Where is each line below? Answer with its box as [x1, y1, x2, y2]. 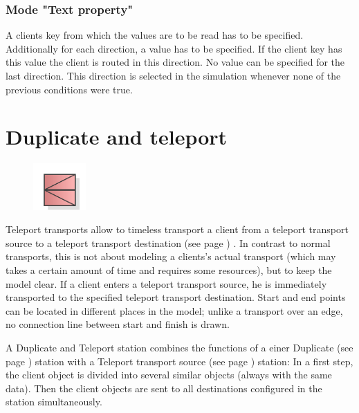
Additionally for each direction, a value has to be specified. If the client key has [6, 41, 342, 55]
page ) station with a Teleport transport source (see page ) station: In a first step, [6, 354, 353, 368]
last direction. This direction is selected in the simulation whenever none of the [6, 68, 341, 82]
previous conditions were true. [6, 82, 133, 96]
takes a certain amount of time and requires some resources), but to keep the [6, 262, 332, 277]
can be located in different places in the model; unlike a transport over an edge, [6, 303, 343, 318]
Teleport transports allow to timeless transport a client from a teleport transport [6, 222, 349, 237]
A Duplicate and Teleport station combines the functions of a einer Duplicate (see [6, 340, 353, 354]
